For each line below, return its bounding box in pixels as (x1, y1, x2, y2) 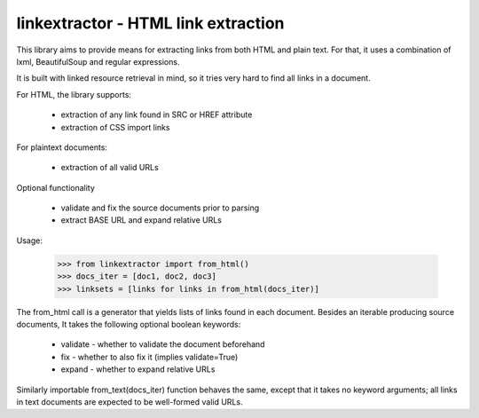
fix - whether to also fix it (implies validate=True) (60, 351, 239, 362)
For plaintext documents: (16, 142, 108, 153)
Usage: (16, 235, 43, 246)
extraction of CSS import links (60, 122, 170, 132)
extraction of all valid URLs (60, 162, 159, 173)
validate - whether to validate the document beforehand (60, 339, 265, 350)
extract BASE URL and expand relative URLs (60, 215, 222, 225)
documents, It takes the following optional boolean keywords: (16, 319, 241, 329)
